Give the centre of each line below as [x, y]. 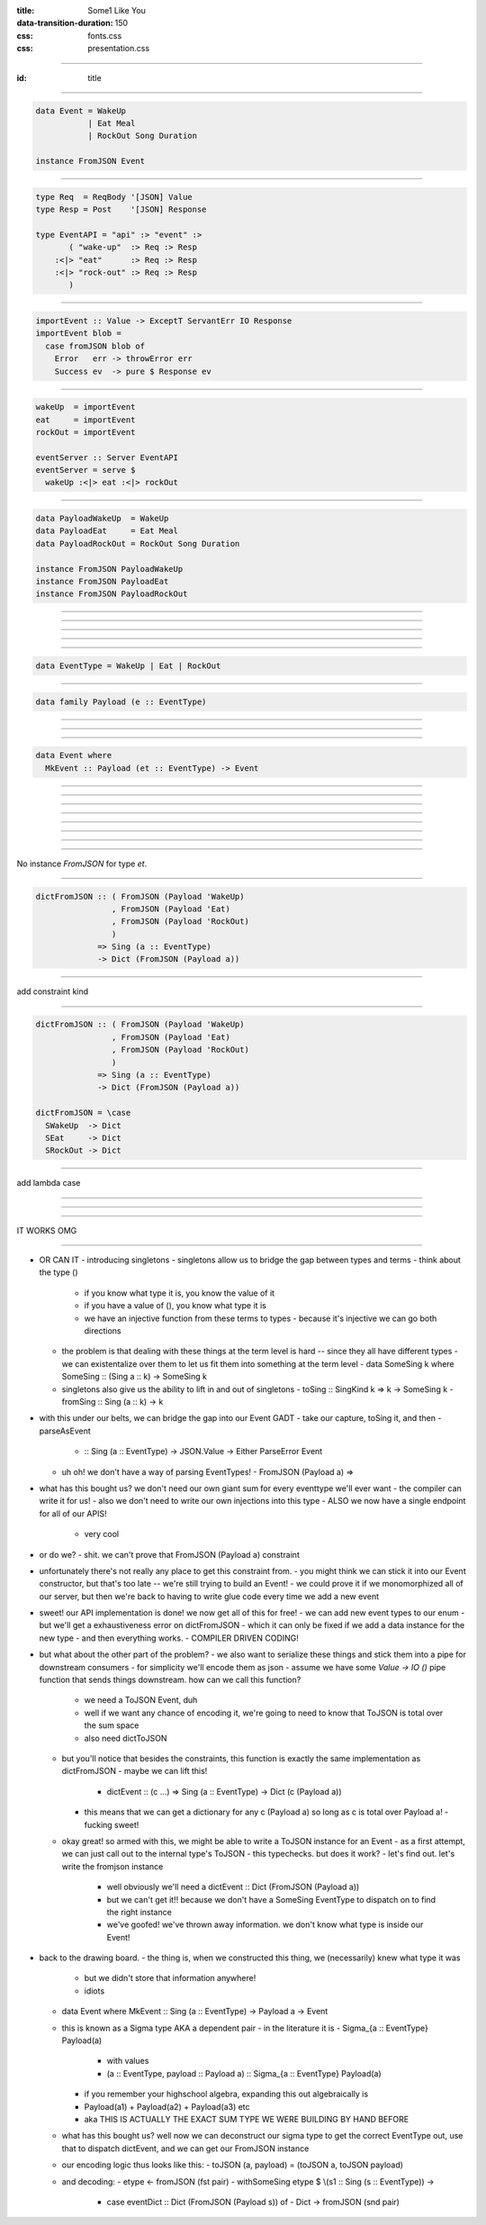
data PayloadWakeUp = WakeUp [102, 519]
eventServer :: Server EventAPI [107, 457]
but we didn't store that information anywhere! [170, 1978]
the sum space [112, 1725]
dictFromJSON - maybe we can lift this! [135, 1771]
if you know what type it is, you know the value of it [179, 1293]
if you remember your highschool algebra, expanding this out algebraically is [226, 2094]
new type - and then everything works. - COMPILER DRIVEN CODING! [169, 1638]
